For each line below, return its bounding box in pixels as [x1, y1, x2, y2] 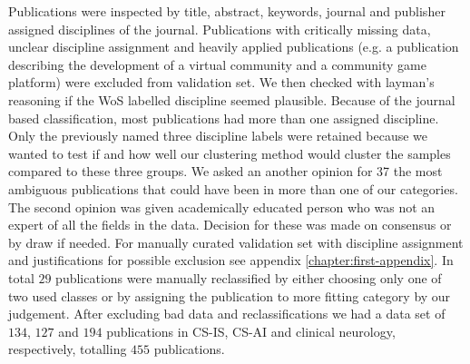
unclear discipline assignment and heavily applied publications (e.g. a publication [8, 37, 459, 56]
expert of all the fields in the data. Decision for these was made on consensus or [8, 215, 452, 234]
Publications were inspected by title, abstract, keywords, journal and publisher [8, 2, 446, 20]
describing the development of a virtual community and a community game [8, 54, 426, 74]
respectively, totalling [8, 339, 127, 359]
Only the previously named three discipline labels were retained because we [8, 126, 428, 145]
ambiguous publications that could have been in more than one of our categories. [8, 179, 458, 198]
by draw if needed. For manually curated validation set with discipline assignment [8, 232, 464, 251]
